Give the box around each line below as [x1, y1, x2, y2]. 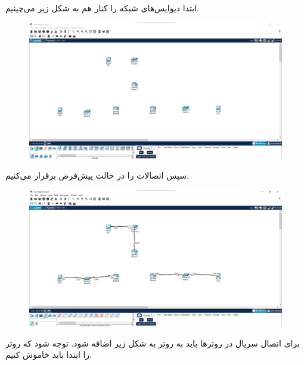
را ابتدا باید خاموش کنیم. [5, 348, 92, 361]
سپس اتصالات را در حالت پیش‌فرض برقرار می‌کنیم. [5, 169, 189, 182]
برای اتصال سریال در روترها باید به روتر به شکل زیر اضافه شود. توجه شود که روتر [5, 336, 300, 349]
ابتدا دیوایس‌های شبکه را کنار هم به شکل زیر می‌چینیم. [5, 2, 199, 14]
